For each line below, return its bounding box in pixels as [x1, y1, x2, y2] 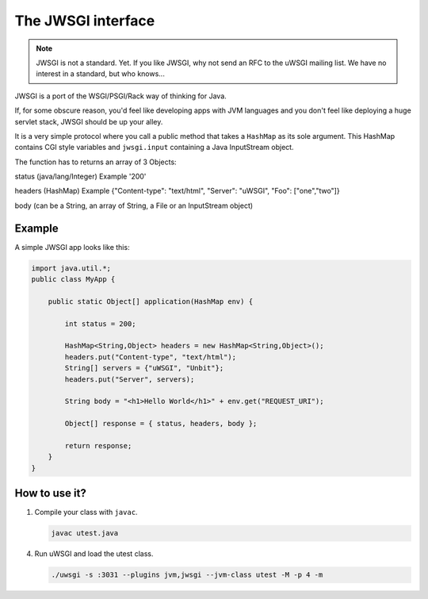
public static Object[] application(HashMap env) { [48, 297, 254, 305]
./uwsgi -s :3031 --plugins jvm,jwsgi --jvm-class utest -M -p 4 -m [51, 570, 323, 579]
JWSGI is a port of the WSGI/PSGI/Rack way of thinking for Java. [14, 91, 227, 101]
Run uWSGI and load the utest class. [34, 549, 154, 559]
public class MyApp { [31, 275, 116, 284]
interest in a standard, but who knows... [36, 69, 166, 79]
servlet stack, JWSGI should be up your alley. [14, 117, 163, 126]
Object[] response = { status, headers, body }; [64, 419, 258, 428]
